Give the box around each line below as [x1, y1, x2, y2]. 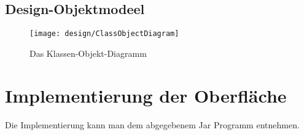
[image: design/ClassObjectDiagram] [29, 29, 179, 38]
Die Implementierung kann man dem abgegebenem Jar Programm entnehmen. [5, 118, 300, 131]
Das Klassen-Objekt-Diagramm [29, 46, 147, 59]
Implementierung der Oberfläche [5, 82, 287, 108]
